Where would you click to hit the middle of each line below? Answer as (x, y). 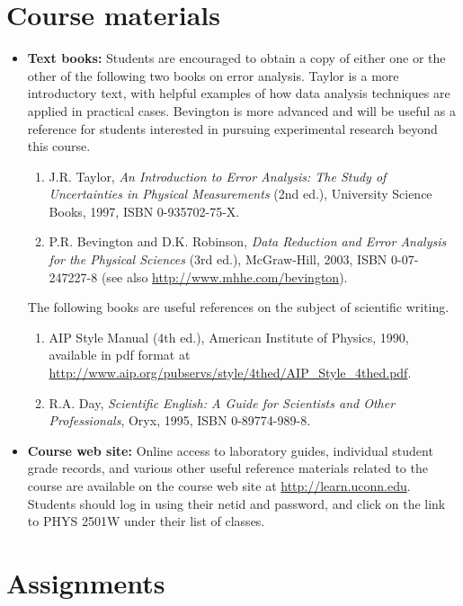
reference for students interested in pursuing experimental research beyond (232, 128)
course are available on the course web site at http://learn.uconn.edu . (219, 486)
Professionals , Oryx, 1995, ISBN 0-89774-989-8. (180, 420)
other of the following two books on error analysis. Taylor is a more (213, 75)
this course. (59, 146)
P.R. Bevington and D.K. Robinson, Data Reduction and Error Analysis (248, 241)
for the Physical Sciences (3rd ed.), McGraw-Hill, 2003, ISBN (218, 259)
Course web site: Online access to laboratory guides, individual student (230, 450)
